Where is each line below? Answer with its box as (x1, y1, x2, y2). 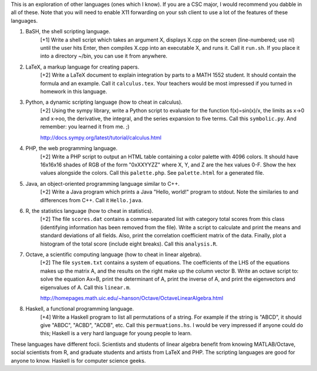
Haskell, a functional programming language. (25, 305, 134, 312)
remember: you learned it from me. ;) (40, 123, 130, 130)
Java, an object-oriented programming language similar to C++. (25, 180, 180, 187)
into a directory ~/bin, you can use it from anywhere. (40, 53, 167, 60)
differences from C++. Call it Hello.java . (40, 196, 143, 203)
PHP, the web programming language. (25, 145, 118, 152)
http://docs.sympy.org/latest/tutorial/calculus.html (40, 134, 161, 141)
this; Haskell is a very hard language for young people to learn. (40, 330, 192, 337)
